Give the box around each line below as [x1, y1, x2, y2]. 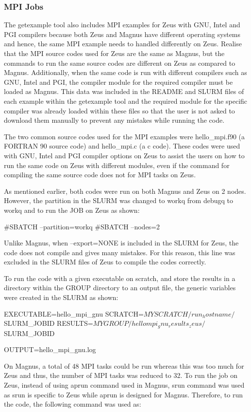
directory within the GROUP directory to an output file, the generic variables [4, 282, 236, 293]
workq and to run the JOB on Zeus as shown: [4, 205, 140, 215]
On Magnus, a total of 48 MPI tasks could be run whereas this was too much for [4, 360, 244, 371]
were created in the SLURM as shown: [4, 292, 118, 302]
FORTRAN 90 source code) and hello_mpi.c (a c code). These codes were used [4, 141, 240, 151]
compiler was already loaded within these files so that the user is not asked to [4, 105, 235, 115]
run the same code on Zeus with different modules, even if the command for [4, 160, 230, 170]
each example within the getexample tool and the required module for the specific [4, 95, 248, 106]
